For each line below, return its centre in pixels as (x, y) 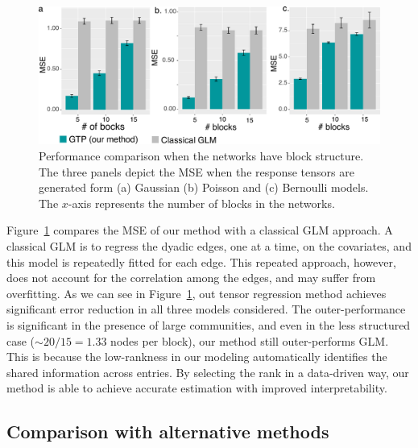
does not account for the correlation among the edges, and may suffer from (191, 278)
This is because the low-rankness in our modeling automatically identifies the (197, 357)
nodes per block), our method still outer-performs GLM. (250, 340)
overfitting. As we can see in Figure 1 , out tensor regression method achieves (197, 293)
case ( (21, 340)
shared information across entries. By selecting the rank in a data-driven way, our (208, 372)
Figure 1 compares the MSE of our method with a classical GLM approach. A (200, 230)
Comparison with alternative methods (168, 431)
